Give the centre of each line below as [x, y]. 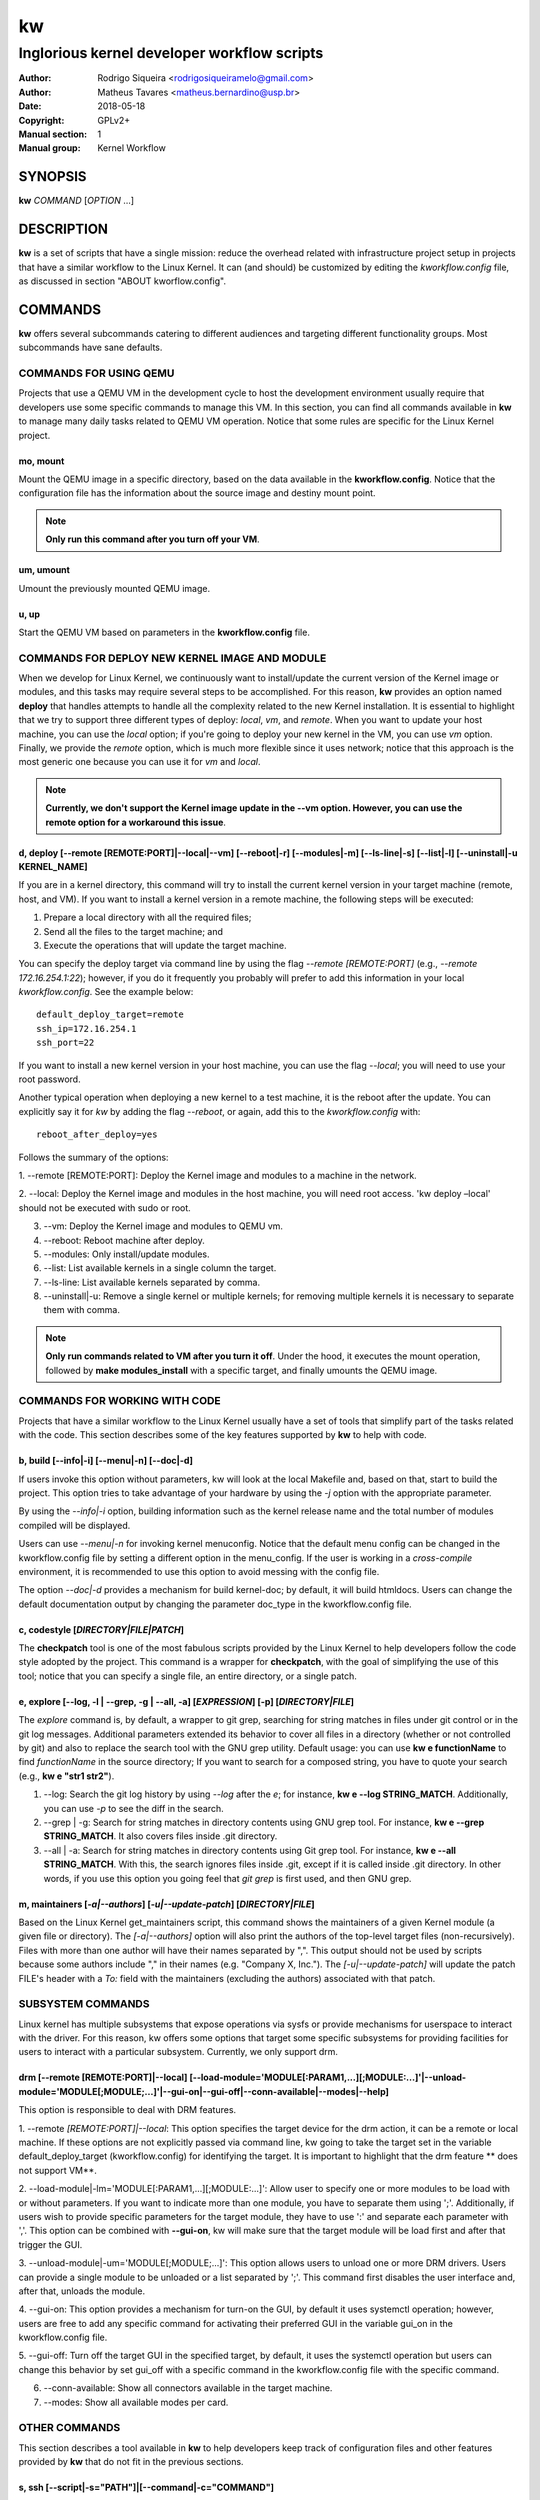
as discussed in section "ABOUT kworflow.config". [122, 281]
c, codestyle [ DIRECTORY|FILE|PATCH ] [101, 1629]
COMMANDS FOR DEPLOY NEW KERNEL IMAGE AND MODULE [172, 658]
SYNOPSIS [52, 176]
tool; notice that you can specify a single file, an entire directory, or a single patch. [187, 1676]
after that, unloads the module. [81, 2291]
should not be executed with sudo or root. [105, 1207]
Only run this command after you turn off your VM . [152, 539]
